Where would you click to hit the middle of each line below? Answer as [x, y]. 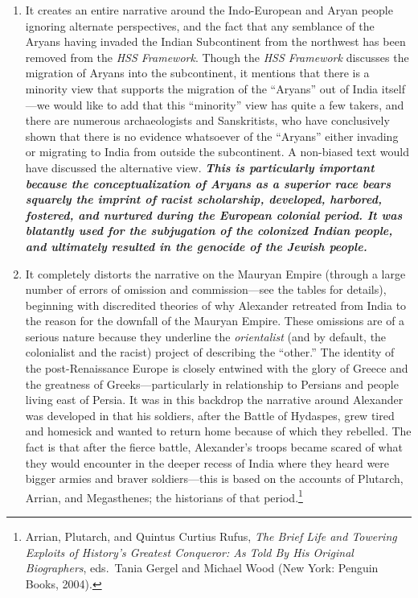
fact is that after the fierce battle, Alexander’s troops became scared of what [214, 447]
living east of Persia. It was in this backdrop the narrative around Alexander [214, 400]
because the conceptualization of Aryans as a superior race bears [208, 183]
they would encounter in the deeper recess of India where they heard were [207, 462]
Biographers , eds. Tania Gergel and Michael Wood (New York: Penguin [202, 568]
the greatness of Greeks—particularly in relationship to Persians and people [212, 384]
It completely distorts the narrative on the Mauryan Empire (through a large [215, 273]
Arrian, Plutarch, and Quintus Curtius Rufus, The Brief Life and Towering [211, 536]
